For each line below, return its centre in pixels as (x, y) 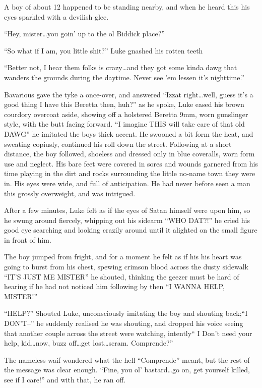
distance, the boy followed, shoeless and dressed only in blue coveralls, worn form (129, 154)
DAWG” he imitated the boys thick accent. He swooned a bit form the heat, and (129, 133)
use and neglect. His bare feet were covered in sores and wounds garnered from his (131, 163)
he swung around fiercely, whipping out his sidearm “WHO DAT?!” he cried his (127, 220)
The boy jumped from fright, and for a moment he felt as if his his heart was (123, 257)
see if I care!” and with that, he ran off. (65, 379)
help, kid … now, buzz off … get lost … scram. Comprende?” (89, 343)
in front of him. (28, 239)
